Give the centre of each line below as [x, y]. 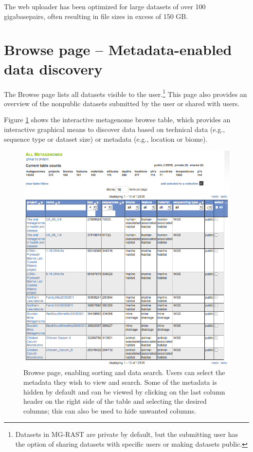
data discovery [53, 68]
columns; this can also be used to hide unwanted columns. [110, 410]
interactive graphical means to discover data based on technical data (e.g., [115, 129]
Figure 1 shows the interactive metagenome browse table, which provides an [117, 120]
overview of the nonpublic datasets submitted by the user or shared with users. [122, 103]
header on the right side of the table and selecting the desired [115, 401]
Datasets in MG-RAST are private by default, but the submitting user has [126, 434]
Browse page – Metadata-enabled [118, 49]
